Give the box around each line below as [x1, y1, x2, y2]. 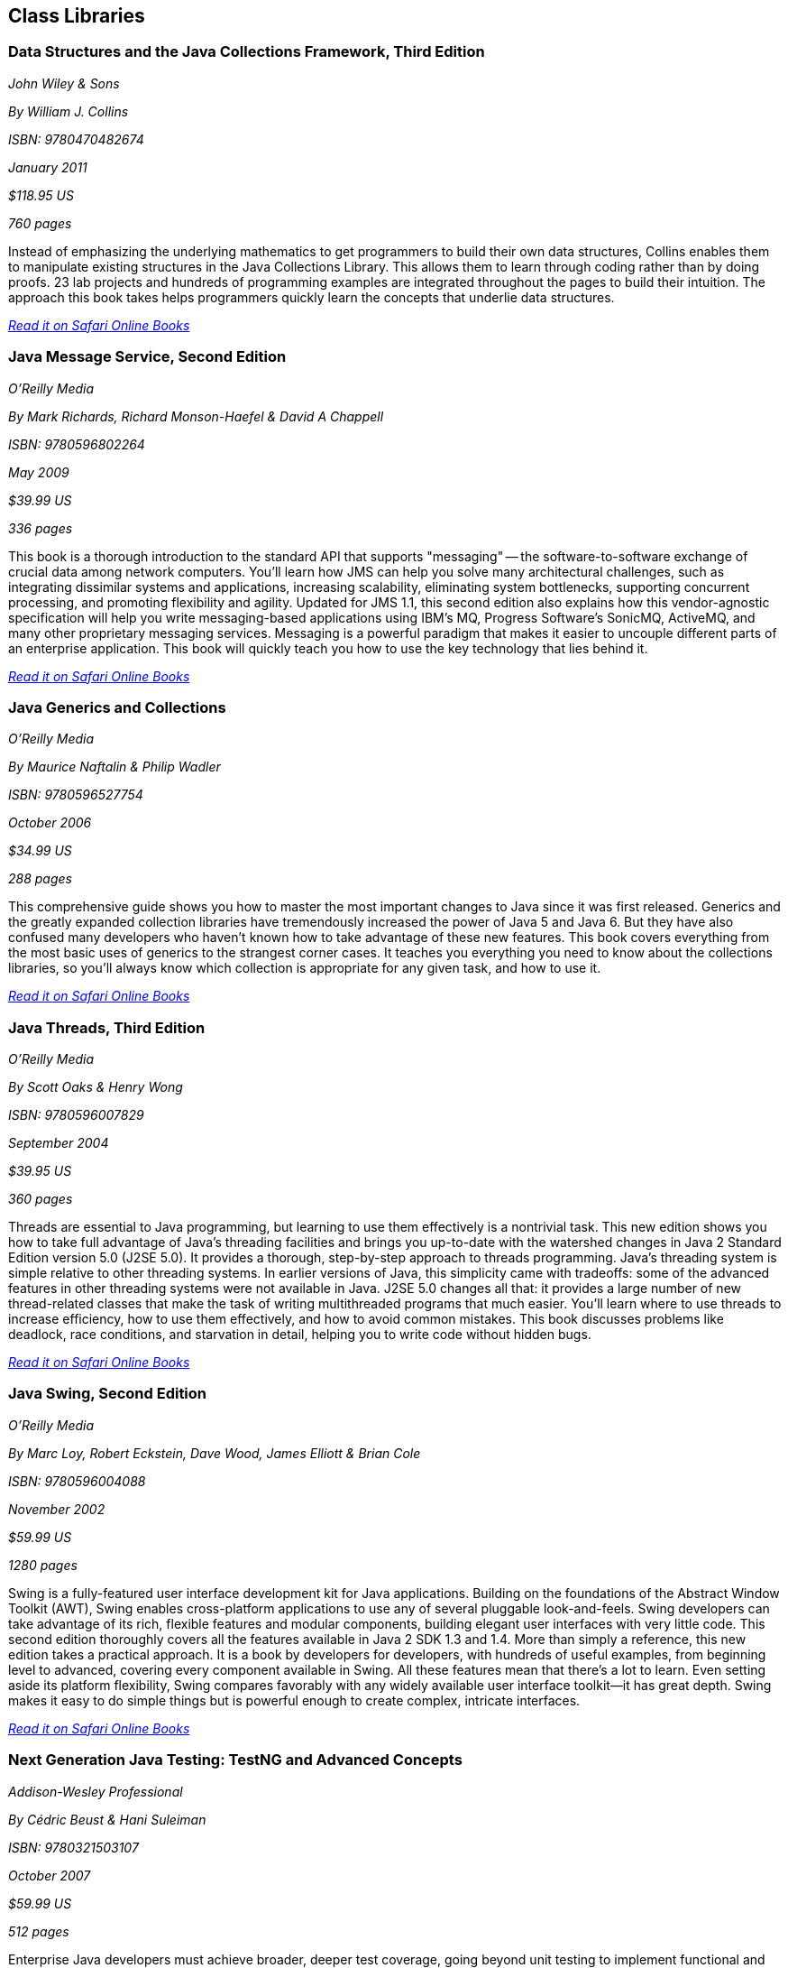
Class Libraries [8, 5, 145, 27]
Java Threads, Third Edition [8, 1018, 206, 1037]
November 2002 [8, 1501, 105, 1517]
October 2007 [8, 1867, 91, 1883]
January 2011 [8, 159, 87, 175]
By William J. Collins [8, 103, 129, 119]
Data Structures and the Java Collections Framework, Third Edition [8, 42, 485, 61]
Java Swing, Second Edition [8, 1384, 207, 1403]
